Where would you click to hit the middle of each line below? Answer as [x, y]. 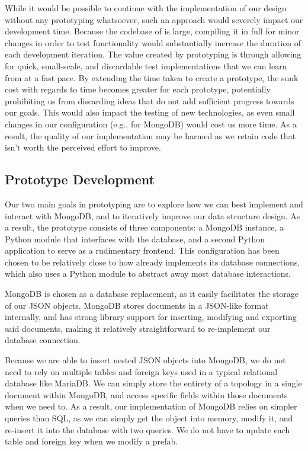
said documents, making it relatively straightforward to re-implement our [138, 328]
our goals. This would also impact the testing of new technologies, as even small [150, 112]
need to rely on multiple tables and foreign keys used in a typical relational [141, 371]
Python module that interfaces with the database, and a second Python [135, 239]
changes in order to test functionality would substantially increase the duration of [153, 42]
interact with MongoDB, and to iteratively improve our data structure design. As [153, 215]
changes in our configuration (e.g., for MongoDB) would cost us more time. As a [151, 124]
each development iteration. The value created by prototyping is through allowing [153, 54]
